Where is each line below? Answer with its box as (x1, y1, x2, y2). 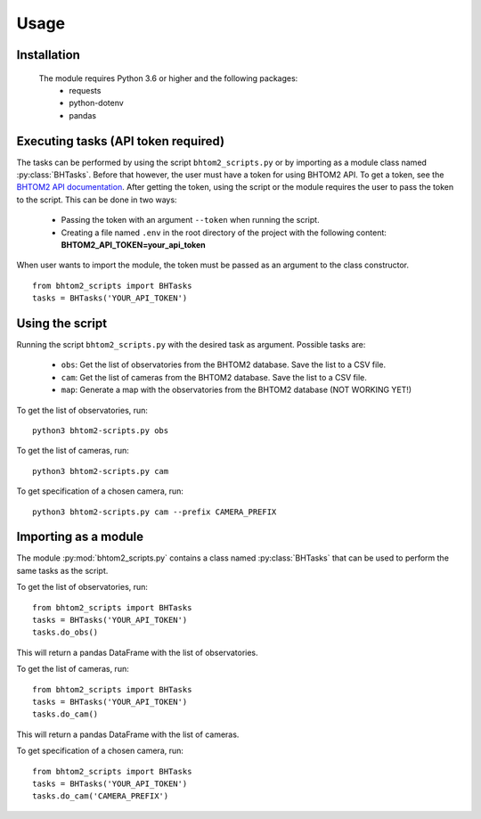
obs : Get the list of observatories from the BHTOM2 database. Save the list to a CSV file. (61, 359, 387, 370)
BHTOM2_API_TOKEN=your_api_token (61, 239, 207, 250)
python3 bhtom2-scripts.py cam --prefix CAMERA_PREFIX (32, 506, 277, 517)
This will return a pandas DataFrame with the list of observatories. (16, 647, 258, 658)
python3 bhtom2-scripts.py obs (32, 426, 169, 436)
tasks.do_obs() (32, 627, 99, 637)
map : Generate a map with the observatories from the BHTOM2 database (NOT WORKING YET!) (61, 384, 412, 396)
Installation (16, 47, 80, 62)
